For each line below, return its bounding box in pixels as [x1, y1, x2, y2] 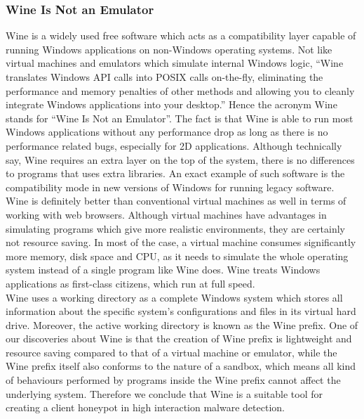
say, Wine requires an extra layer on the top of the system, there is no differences [6, 152, 355, 167]
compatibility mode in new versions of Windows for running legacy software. [6, 179, 335, 194]
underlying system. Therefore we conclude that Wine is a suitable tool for [6, 386, 323, 401]
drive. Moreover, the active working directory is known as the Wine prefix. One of [6, 317, 358, 332]
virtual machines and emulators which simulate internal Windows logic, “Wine [6, 56, 344, 70]
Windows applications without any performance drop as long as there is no [6, 124, 328, 139]
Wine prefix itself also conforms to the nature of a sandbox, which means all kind [6, 359, 356, 373]
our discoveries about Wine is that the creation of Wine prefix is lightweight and [6, 331, 352, 346]
